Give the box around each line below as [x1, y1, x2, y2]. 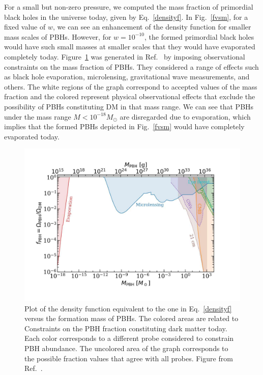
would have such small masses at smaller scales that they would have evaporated [4, 41, 255, 52]
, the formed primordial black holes [144, 31, 254, 42]
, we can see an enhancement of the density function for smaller [52, 21, 251, 32]
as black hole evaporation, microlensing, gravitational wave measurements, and [4, 71, 250, 82]
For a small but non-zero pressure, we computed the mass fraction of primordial [4, 2, 253, 12]
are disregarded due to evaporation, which [120, 111, 251, 122]
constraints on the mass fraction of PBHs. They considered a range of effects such [4, 61, 259, 72]
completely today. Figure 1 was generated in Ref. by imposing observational [4, 51, 245, 62]
